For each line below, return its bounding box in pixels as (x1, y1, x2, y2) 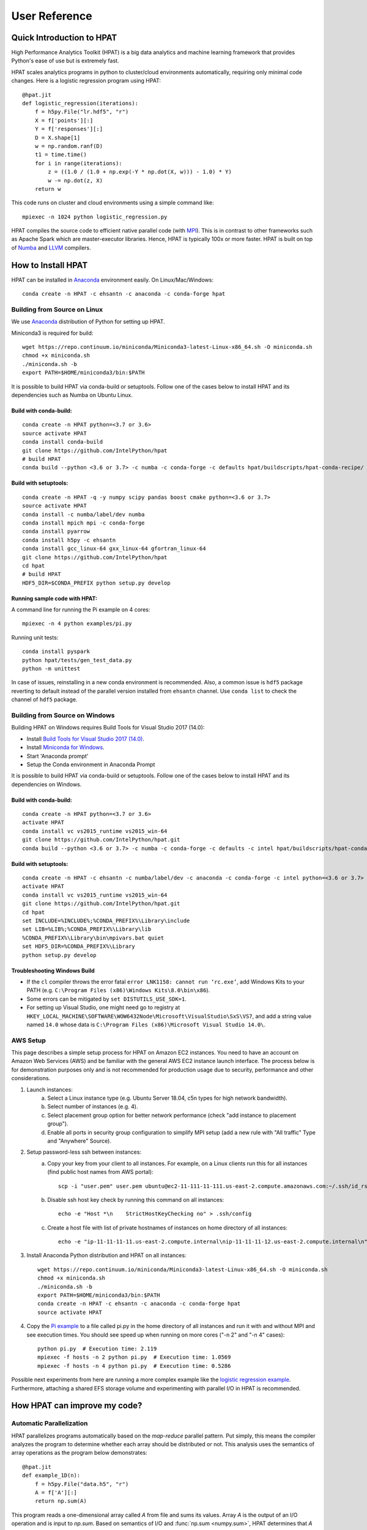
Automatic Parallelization (11, 1419, 88, 1428)
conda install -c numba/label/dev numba (22, 511, 145, 518)
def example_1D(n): (22, 1472, 81, 1479)
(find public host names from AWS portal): (47, 1168, 154, 1176)
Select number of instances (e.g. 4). (47, 1103, 138, 1110)
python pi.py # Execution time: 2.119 (37, 1345, 157, 1352)
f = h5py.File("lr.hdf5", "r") (34, 108, 129, 116)
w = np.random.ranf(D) (34, 143, 103, 149)
